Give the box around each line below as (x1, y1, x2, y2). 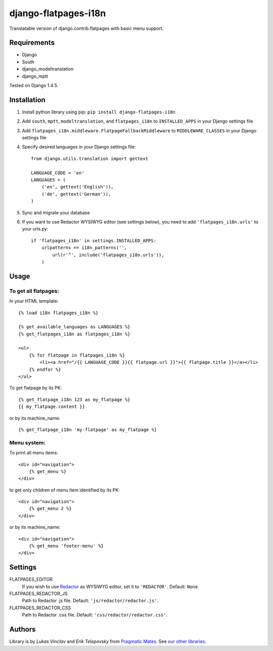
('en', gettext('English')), (41, 184, 114, 190)
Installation (9, 95, 45, 104)
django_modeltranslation (22, 66, 74, 72)
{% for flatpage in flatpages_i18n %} (28, 352, 125, 358)
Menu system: (9, 439, 45, 446)
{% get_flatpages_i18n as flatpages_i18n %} (18, 331, 131, 337)
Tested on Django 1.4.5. (9, 83, 58, 89)
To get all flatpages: (9, 287, 59, 294)
